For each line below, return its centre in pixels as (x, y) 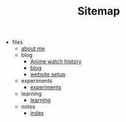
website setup (48, 75)
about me (33, 49)
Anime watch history (56, 61)
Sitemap (99, 11)
